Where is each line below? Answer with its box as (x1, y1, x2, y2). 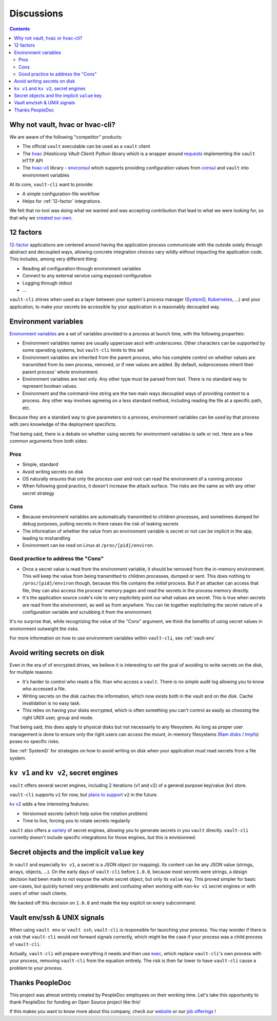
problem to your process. (9, 965, 63, 971)
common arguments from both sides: (9, 438, 88, 444)
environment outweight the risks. (9, 626, 80, 632)
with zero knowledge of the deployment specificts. (9, 421, 117, 427)
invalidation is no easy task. (22, 700, 81, 706)
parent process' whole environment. (22, 369, 99, 375)
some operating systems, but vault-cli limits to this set (22, 347, 144, 353)
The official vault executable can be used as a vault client (22, 143, 150, 149)
